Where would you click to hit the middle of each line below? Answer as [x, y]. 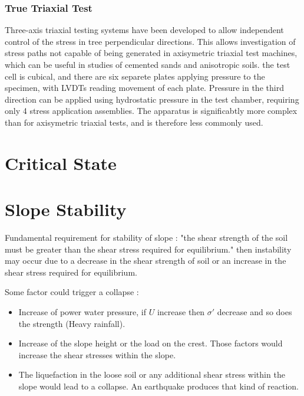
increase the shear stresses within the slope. [97, 354]
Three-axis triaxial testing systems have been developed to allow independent [144, 30]
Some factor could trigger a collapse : [72, 292]
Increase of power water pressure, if [82, 312]
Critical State [61, 163]
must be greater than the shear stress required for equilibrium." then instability [148, 249]
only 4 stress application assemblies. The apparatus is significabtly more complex [151, 111]
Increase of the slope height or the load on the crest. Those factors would [151, 343]
